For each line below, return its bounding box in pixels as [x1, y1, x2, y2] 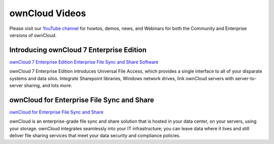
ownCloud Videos [9, 8, 86, 19]
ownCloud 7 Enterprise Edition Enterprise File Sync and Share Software [9, 59, 159, 65]
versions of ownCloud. [9, 32, 57, 38]
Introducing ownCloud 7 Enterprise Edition [9, 46, 147, 54]
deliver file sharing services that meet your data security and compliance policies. [9, 132, 181, 139]
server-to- [235, 75, 257, 81]
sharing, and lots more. [24, 83, 73, 89]
